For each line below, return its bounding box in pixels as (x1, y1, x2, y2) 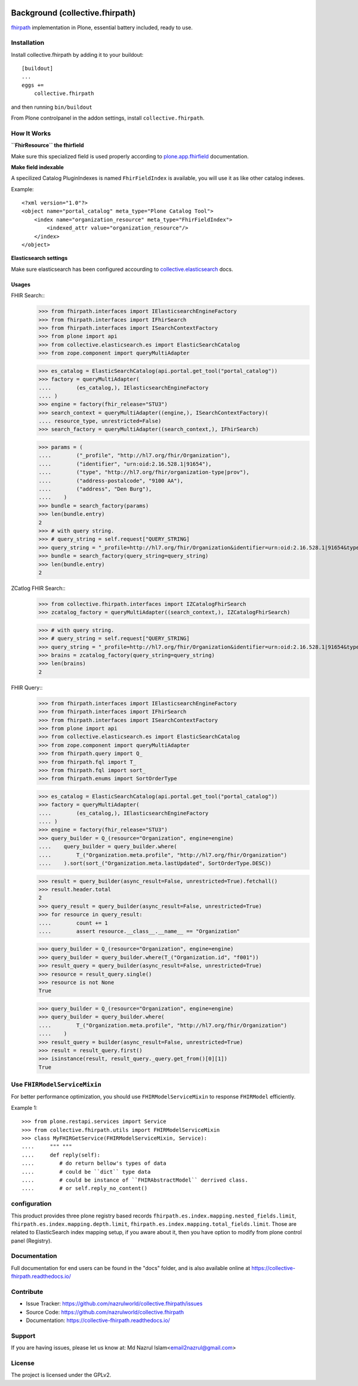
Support (11, 1332, 36, 1340)
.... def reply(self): (21, 1151, 101, 1158)
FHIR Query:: (11, 684, 43, 691)
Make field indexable (11, 163, 64, 170)
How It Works (11, 129, 51, 137)
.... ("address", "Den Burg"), (38, 486, 152, 492)
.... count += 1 (38, 919, 109, 926)
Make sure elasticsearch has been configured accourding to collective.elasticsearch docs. (11, 265, 233, 273)
